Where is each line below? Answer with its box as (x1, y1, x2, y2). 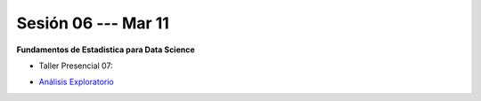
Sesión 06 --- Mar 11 (16, 13, 169, 33)
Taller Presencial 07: (38, 60, 113, 71)
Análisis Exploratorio (38, 76, 115, 88)
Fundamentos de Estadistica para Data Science (16, 44, 195, 55)
